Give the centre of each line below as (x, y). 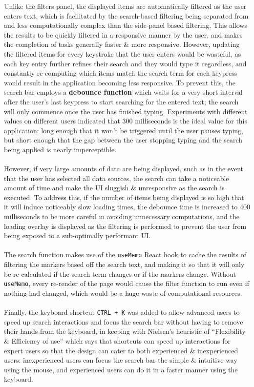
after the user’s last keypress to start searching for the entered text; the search (121, 101)
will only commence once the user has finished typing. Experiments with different (126, 111)
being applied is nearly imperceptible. (60, 149)
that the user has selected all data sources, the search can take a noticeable (116, 178)
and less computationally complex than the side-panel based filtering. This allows (126, 25)
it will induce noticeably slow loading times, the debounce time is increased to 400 (127, 207)
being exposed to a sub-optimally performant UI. (77, 235)
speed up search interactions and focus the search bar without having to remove (124, 321)
